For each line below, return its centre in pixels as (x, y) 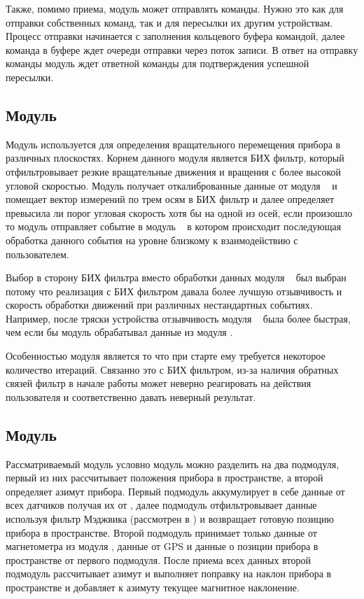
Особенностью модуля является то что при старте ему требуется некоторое (166, 356)
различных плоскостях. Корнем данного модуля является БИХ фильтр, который (175, 158)
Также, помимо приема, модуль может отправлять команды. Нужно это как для (175, 8)
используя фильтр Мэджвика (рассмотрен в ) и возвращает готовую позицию (170, 519)
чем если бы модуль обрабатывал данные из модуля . (119, 332)
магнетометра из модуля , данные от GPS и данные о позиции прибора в (162, 546)
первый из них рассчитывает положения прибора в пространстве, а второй (164, 478)
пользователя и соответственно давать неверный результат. (131, 396)
